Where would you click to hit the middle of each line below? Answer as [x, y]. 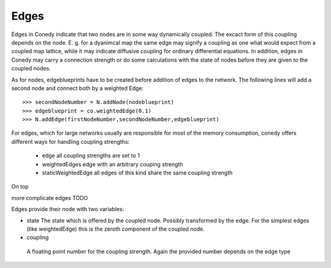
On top [20, 187]
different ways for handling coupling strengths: [70, 141]
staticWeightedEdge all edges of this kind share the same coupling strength [137, 173]
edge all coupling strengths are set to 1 [91, 155]
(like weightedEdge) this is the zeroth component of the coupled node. [116, 229]
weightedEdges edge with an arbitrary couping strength [112, 164]
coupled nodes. [31, 69]
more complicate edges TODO [50, 198]
